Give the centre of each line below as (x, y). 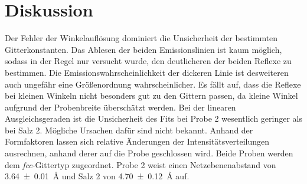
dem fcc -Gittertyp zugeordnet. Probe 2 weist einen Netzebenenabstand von (141, 164)
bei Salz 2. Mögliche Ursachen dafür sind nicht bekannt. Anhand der (129, 130)
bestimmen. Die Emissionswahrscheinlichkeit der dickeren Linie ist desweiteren (147, 72)
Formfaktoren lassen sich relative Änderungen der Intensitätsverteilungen (137, 141)
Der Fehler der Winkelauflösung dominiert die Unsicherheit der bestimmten (141, 38)
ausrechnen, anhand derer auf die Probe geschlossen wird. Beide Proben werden (149, 153)
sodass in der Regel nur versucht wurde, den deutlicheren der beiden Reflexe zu (148, 61)
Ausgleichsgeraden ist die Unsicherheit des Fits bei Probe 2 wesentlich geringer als (153, 118)
